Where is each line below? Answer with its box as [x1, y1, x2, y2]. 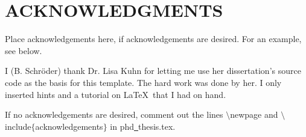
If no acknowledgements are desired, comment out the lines [5, 108, 223, 121]
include [5, 120, 31, 132]
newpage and [230, 108, 278, 121]
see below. [5, 44, 42, 56]
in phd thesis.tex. [110, 120, 176, 132]
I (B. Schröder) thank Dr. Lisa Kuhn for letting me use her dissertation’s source [5, 64, 301, 77]
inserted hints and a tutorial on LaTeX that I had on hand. [5, 88, 226, 100]
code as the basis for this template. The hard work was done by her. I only [5, 76, 282, 88]
